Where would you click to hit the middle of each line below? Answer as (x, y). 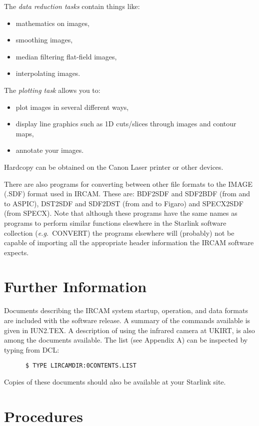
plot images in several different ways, (72, 107)
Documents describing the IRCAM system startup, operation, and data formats (126, 310)
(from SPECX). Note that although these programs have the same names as (121, 213)
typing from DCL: (32, 349)
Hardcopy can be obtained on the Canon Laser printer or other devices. (114, 167)
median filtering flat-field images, (66, 56)
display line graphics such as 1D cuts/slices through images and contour (126, 124)
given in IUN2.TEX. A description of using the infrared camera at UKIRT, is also (129, 330)
